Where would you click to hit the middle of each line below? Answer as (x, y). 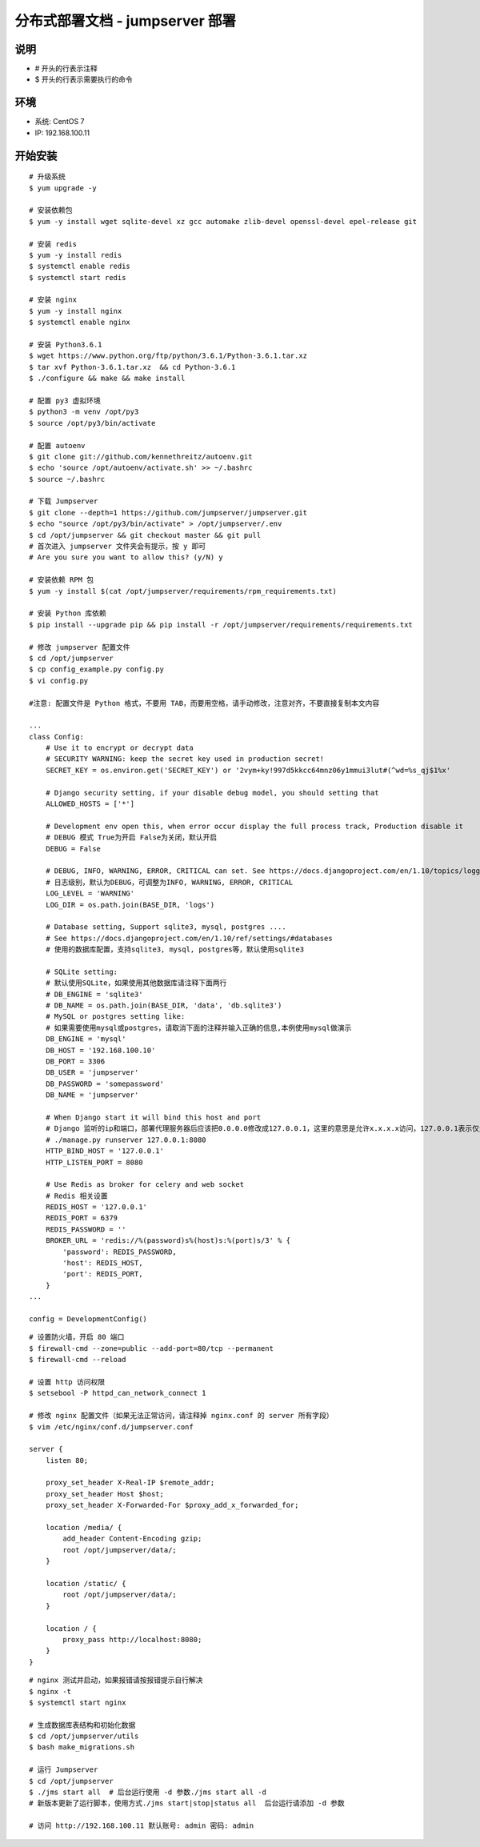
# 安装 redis (53, 244)
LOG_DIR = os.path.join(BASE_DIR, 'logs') (130, 905)
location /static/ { (86, 1583)
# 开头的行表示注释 (66, 69)
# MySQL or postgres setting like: (115, 1017)
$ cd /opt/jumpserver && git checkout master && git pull (145, 535)
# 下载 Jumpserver (64, 501)
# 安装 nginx (53, 300)
